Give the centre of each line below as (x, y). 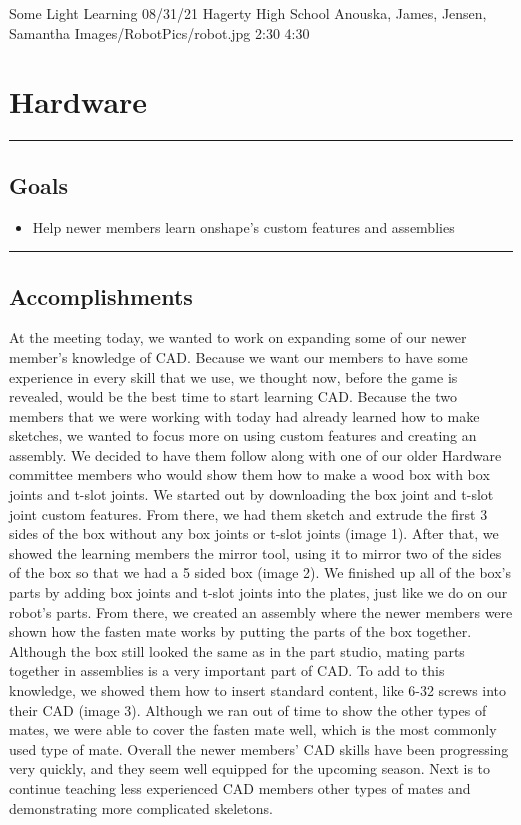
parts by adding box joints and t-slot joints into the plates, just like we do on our (258, 592)
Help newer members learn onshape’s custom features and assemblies (243, 226)
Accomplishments (101, 295)
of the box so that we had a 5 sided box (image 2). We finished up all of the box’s (260, 572)
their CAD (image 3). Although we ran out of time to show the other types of (248, 709)
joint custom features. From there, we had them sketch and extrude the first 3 (248, 513)
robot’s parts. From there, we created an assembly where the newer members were (261, 611)
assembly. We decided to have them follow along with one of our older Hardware (255, 454)
